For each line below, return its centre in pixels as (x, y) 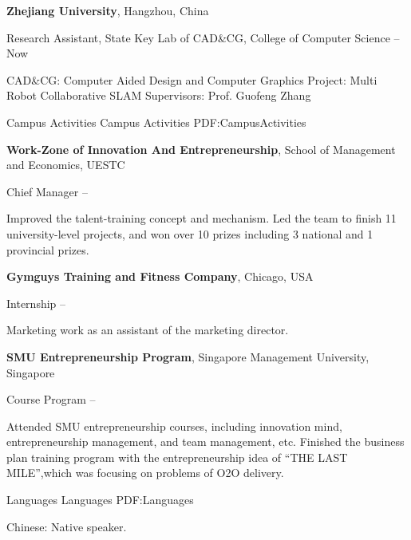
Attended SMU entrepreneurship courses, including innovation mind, (174, 426)
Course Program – (51, 399)
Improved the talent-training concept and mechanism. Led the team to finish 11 (202, 218)
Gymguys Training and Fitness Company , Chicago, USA (160, 276)
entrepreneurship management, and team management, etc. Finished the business (205, 441)
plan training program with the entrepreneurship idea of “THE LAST (177, 457)
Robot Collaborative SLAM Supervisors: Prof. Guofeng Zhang (159, 95)
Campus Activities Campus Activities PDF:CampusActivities (156, 122)
